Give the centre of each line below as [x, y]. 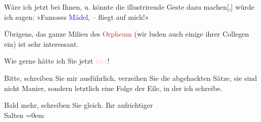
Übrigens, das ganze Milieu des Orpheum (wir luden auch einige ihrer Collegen [127, 34]
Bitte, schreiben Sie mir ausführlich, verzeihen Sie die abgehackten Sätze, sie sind [131, 78]
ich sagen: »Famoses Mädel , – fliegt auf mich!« [77, 17]
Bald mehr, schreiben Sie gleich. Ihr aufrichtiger [78, 105]
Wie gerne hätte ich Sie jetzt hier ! [57, 61]
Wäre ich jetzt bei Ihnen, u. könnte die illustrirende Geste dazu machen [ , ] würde [129, 7]
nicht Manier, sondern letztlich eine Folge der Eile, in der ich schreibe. [113, 88]
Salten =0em [24, 115]
